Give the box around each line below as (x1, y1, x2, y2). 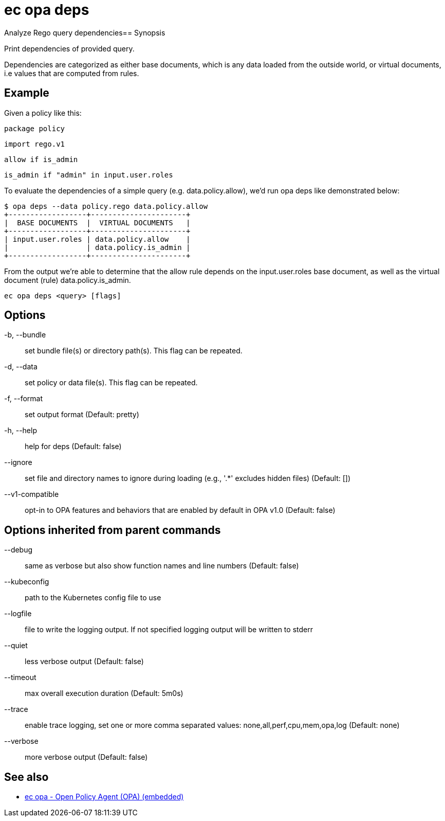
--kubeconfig (4, 577, 49, 586)
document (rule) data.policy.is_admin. (4, 275, 131, 284)
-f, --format (4, 394, 43, 403)
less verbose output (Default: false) (25, 657, 144, 666)
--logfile (4, 609, 32, 618)
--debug (4, 545, 33, 555)
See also (4, 770, 49, 783)
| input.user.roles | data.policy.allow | (4, 235, 191, 243)
